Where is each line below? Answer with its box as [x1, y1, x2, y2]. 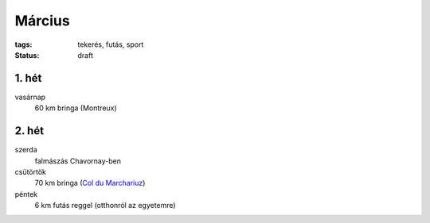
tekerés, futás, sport [77, 40, 144, 49]
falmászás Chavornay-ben [34, 156, 121, 166]
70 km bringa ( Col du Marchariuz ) [34, 179, 146, 188]
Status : [14, 50, 40, 60]
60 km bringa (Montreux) [34, 103, 117, 113]
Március [14, 12, 71, 29]
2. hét [14, 124, 44, 138]
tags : [14, 40, 33, 49]
